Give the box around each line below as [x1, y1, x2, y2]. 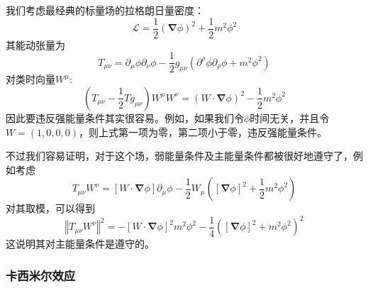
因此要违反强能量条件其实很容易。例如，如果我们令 [6, 110, 244, 125]
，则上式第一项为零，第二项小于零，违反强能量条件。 [79, 124, 328, 139]
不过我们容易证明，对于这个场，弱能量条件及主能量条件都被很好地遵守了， [6, 148, 353, 163]
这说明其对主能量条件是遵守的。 [6, 236, 155, 251]
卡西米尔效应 [6, 266, 76, 284]
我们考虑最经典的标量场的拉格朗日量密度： [6, 3, 204, 17]
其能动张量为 [6, 37, 65, 52]
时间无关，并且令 [250, 110, 330, 125]
